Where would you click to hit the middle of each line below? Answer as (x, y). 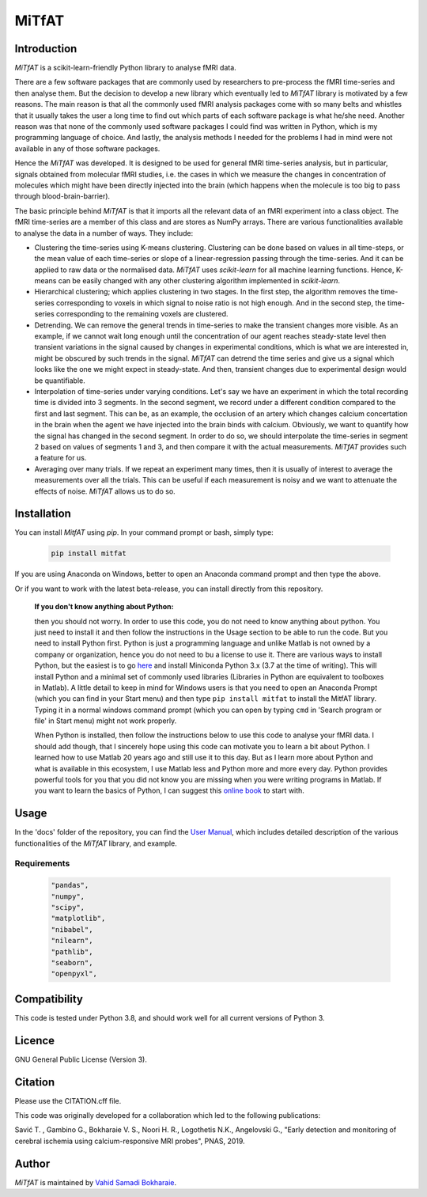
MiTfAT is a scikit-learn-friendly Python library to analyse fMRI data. (125, 68)
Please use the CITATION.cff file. (68, 1100)
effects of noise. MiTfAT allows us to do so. (105, 491)
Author (32, 1163)
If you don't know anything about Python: (104, 607)
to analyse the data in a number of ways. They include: (104, 233)
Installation (43, 514)
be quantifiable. (60, 381)
